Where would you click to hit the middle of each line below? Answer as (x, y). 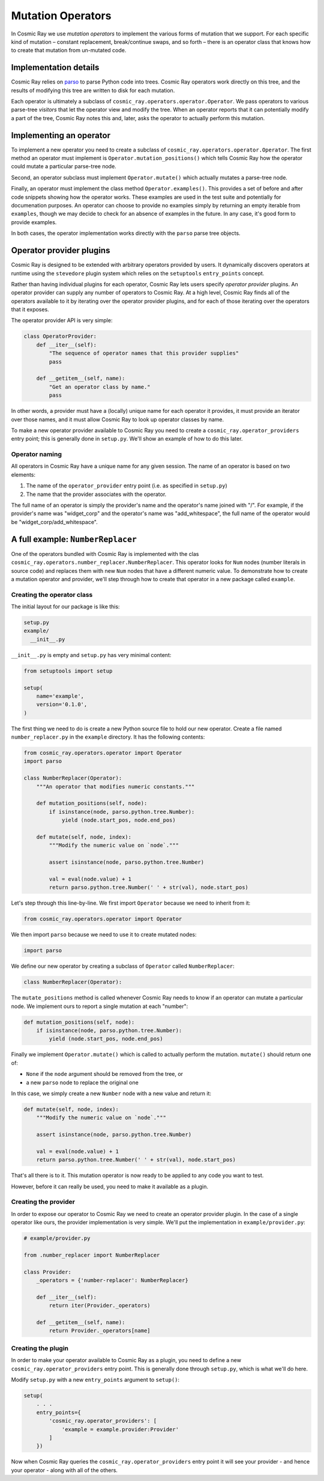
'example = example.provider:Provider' (120, 1429)
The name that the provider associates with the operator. (96, 494)
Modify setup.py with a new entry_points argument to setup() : (95, 1379)
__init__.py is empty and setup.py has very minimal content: (91, 655)
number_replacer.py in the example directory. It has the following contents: (108, 737)
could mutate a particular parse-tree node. (64, 166)
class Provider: (48, 1272)
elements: (23, 474)
